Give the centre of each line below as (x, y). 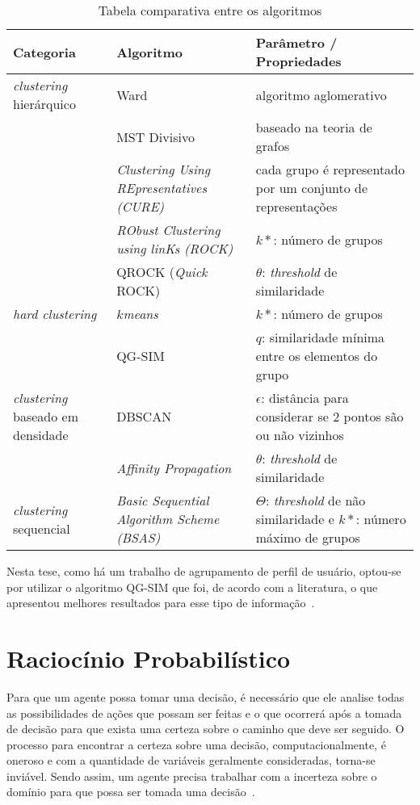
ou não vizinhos (300, 435)
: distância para (305, 398)
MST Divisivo (155, 136)
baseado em (46, 416)
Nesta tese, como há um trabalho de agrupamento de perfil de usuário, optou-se (204, 571)
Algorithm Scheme (168, 519)
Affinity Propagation (174, 467)
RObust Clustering (168, 230)
